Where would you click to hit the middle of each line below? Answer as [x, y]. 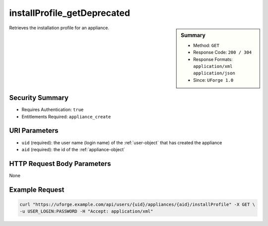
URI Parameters [34, 131]
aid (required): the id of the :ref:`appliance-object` [73, 149]
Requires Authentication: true [53, 110]
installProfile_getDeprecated [70, 13]
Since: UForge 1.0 [213, 80]
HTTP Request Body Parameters [60, 164]
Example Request [37, 190]
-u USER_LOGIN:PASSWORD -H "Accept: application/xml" [86, 211]
